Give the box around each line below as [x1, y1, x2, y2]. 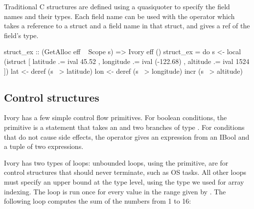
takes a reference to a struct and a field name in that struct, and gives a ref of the [4, 21, 250, 31]
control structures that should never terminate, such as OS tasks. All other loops [4, 167, 247, 177]
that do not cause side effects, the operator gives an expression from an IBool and [4, 131, 250, 142]
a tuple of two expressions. [4, 141, 84, 151]
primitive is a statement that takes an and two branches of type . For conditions [4, 122, 245, 132]
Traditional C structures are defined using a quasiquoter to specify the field [4, 1, 230, 11]
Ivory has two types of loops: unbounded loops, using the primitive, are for [4, 157, 229, 167]
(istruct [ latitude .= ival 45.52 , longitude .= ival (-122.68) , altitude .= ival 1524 [4, 56, 250, 66]
